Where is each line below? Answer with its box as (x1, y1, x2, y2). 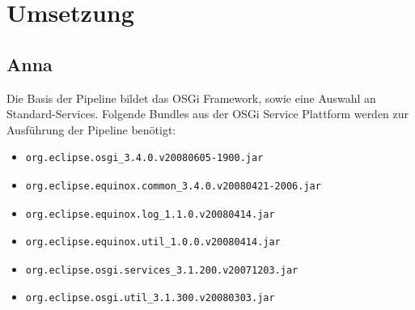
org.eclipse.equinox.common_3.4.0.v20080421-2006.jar (25, 180, 321, 192)
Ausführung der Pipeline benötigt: (6, 121, 176, 138)
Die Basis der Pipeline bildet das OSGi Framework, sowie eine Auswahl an (6, 89, 376, 106)
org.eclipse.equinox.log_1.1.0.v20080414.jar (25, 208, 275, 220)
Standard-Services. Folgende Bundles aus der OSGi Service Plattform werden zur (6, 105, 409, 122)
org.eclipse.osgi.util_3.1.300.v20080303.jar (25, 292, 275, 304)
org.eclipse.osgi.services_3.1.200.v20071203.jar (25, 264, 299, 276)
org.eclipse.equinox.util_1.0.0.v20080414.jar (25, 236, 281, 248)
